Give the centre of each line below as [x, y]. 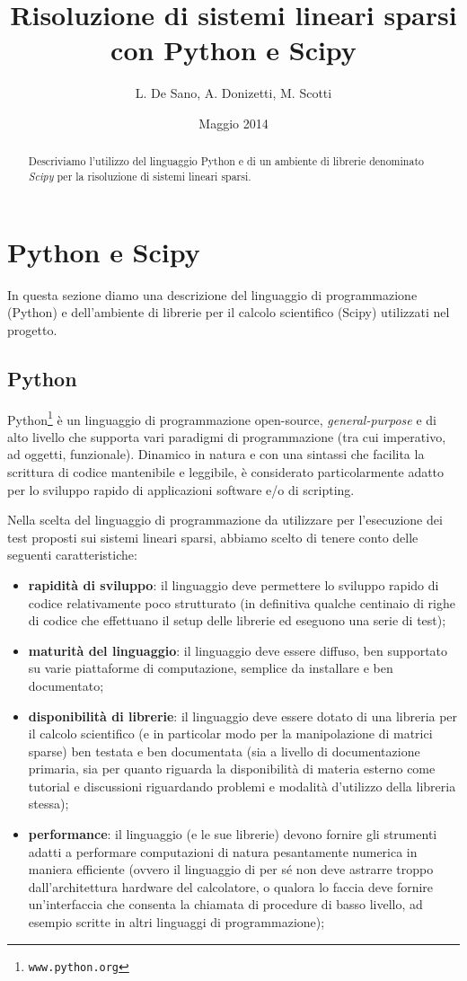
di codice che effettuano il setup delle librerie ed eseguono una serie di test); [237, 620]
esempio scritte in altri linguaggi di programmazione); [176, 922]
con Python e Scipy [233, 50]
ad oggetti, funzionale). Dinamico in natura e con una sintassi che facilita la [216, 454]
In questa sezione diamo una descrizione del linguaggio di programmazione [212, 294]
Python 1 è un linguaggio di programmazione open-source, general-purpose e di [222, 418]
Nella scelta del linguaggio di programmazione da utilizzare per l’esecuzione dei [225, 520]
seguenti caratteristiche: [72, 555]
